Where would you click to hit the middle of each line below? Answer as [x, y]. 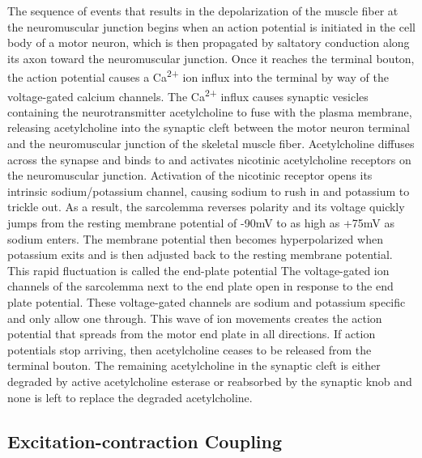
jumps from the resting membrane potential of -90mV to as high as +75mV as [201, 223]
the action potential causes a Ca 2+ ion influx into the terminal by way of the [198, 76]
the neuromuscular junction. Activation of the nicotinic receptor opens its [190, 175]
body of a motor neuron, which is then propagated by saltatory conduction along [209, 42]
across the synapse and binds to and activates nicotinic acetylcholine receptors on [209, 159]
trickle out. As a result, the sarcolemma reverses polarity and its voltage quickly [206, 207]
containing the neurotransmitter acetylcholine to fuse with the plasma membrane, [210, 111]
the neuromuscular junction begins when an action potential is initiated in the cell [211, 26]
